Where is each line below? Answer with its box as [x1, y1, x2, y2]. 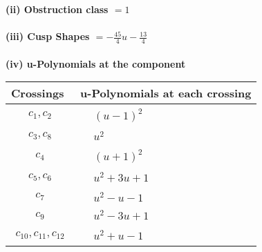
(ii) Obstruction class [6, 2, 109, 16]
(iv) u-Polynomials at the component [6, 56, 186, 70]
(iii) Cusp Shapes [6, 29, 90, 43]
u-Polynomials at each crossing [80, 85, 252, 101]
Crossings [11, 85, 64, 101]
